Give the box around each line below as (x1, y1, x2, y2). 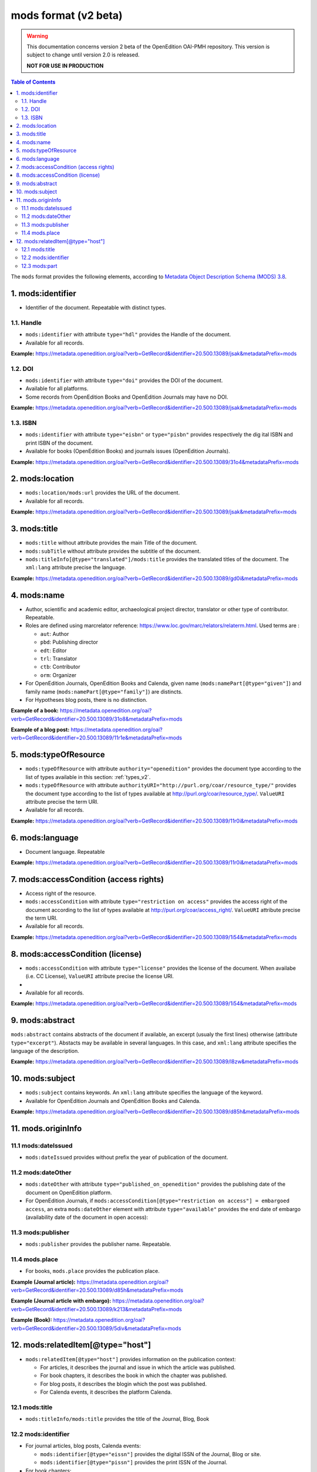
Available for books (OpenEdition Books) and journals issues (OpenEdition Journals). (25, 447, 230, 455)
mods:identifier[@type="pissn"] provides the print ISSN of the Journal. (40, 1459, 228, 1466)
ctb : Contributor (40, 663, 80, 671)
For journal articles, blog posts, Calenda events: (25, 1443, 141, 1450)
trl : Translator (40, 655, 77, 662)
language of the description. (11, 1047, 79, 1055)
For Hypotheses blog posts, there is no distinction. (25, 696, 148, 703)
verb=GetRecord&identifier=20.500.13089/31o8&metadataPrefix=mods (11, 715, 183, 722)
